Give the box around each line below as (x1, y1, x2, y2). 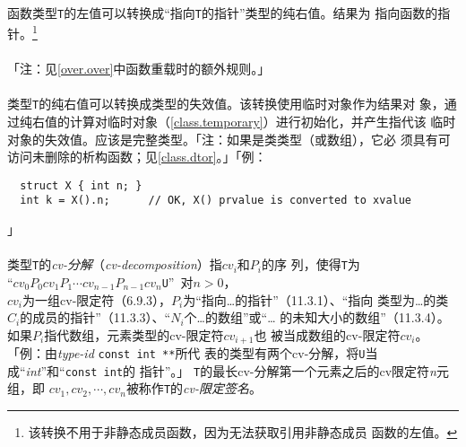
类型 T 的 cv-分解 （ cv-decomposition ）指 (7, 255, 222, 274)
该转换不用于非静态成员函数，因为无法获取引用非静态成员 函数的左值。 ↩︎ (28, 423, 458, 442)
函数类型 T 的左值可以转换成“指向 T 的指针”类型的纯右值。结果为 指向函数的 (7, 3, 438, 22)
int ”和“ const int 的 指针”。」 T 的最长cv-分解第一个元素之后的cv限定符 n (25, 361, 436, 380)
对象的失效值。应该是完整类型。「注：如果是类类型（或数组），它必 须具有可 (7, 129, 451, 148)
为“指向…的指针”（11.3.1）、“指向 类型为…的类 (183, 290, 449, 309)
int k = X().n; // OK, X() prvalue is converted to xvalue (20, 194, 412, 207)
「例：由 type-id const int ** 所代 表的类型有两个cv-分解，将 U (7, 344, 366, 363)
